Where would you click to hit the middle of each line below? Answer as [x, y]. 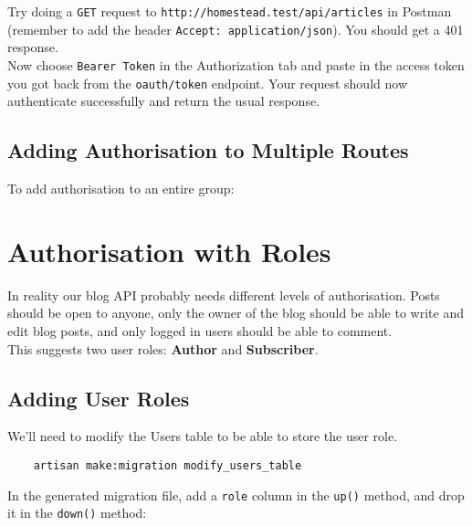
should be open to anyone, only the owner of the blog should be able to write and [236, 313]
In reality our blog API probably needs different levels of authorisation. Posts [224, 295]
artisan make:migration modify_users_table [168, 465]
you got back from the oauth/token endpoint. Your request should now [207, 83]
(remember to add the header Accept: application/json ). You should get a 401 [236, 29]
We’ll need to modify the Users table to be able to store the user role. [203, 436]
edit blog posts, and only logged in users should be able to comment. [200, 330]
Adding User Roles [99, 398]
